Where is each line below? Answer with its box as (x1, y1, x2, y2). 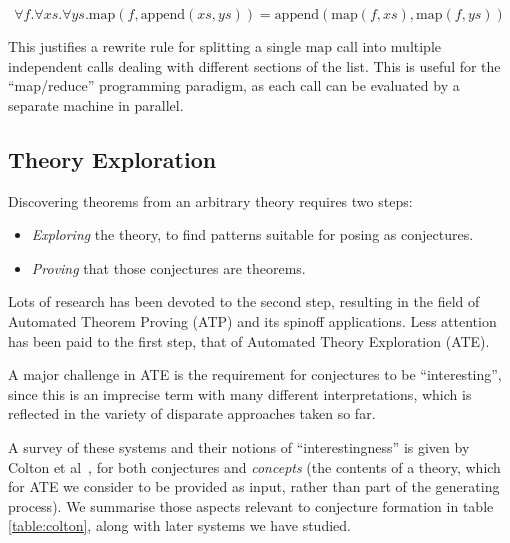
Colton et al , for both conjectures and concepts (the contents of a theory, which (8, 456, 501, 477)
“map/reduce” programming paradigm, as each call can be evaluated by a (8, 75, 460, 96)
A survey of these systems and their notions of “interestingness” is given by (8, 436, 470, 457)
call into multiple (336, 36, 442, 56)
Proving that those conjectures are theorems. (31, 257, 306, 278)
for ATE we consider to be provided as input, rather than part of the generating (8, 476, 500, 497)
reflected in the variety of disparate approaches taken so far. (8, 403, 376, 424)
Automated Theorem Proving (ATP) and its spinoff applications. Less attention (8, 310, 497, 331)
